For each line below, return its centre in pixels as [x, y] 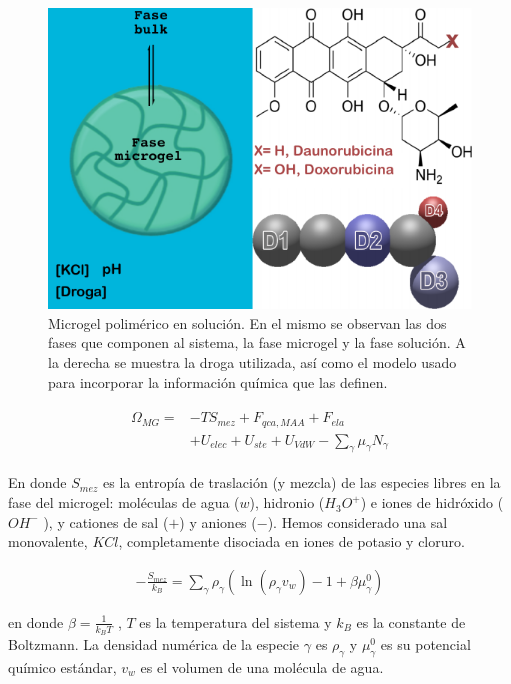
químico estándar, [62, 666]
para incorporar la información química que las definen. [218, 381]
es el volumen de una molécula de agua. [262, 666]
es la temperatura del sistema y [235, 621]
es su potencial [425, 644]
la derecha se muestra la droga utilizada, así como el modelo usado [252, 361]
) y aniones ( [218, 521]
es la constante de [411, 621]
